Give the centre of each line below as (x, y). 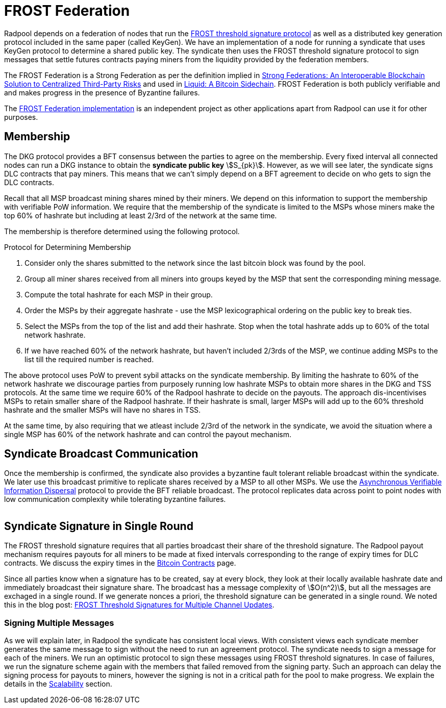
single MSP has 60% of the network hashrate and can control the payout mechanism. (148, 434)
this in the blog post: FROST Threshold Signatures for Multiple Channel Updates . (139, 605)
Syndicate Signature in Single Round (99, 526)
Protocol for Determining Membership (68, 247)
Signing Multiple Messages (59, 623)
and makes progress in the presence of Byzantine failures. (102, 92)
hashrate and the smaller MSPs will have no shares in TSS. (103, 410)
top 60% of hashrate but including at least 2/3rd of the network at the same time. (141, 215)
